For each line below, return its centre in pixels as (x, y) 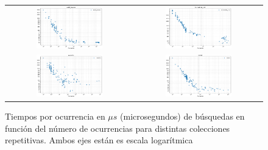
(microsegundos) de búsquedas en (182, 116)
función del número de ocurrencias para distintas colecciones (118, 128)
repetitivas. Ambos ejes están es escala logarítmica (99, 140)
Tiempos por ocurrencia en (55, 116)
